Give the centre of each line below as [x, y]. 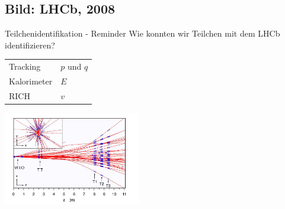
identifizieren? [30, 45]
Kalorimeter [31, 81]
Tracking [25, 66]
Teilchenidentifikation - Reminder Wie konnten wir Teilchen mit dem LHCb [142, 33]
